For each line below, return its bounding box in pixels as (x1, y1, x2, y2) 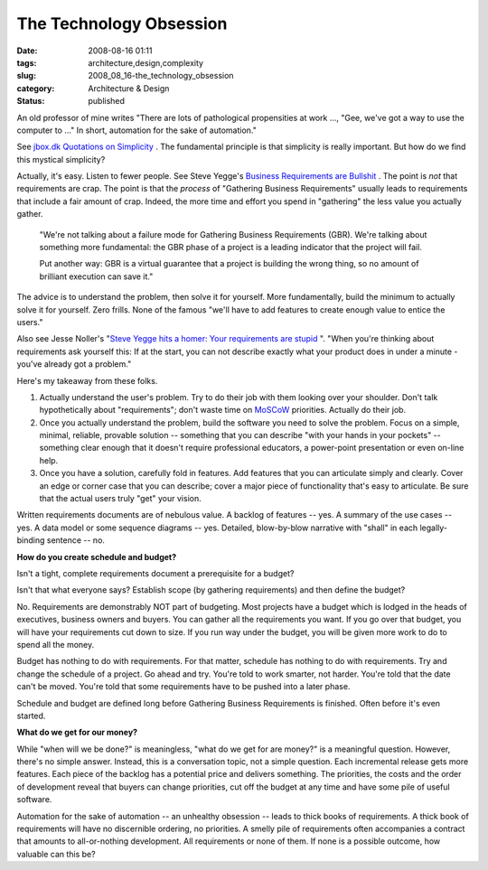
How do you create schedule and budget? (16, 551, 177, 562)
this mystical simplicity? (16, 154, 106, 164)
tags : (16, 57, 37, 68)
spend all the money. (16, 639, 95, 650)
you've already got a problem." (16, 359, 132, 370)
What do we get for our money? (16, 727, 138, 738)
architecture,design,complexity (88, 57, 203, 68)
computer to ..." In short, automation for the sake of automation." (16, 125, 257, 136)
